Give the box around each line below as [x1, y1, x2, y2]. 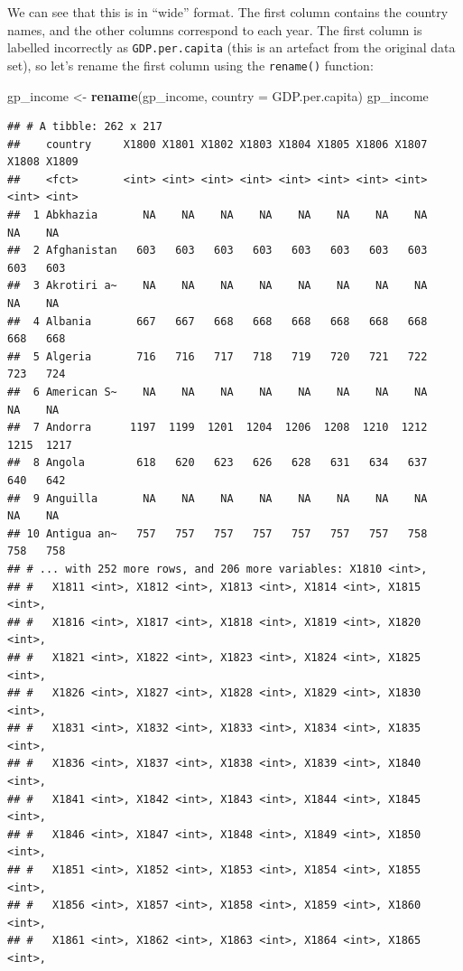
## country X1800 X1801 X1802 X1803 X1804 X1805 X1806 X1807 [7, 137, 428, 151]
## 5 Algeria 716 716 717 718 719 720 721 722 [7, 350, 428, 363]
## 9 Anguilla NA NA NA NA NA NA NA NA [7, 491, 428, 505]
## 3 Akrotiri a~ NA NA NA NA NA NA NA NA [7, 279, 428, 293]
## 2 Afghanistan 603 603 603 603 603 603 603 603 [7, 244, 428, 257]
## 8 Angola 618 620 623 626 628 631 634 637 [7, 456, 428, 470]
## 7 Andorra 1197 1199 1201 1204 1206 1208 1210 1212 [7, 421, 428, 434]
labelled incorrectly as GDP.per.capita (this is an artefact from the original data [7, 38, 456, 57]
